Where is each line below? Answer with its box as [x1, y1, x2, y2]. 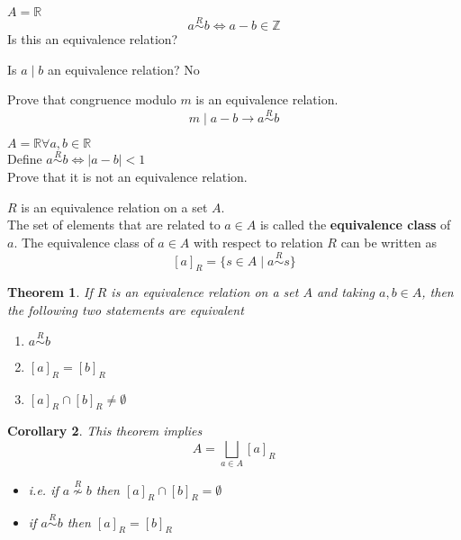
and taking [316, 283, 375, 301]
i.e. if [28, 480, 59, 499]
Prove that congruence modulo [7, 90, 176, 109]
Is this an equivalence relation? [7, 30, 178, 49]
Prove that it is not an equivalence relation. [7, 167, 248, 186]
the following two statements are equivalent [7, 301, 244, 319]
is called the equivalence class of [259, 215, 451, 234]
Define [7, 149, 42, 168]
